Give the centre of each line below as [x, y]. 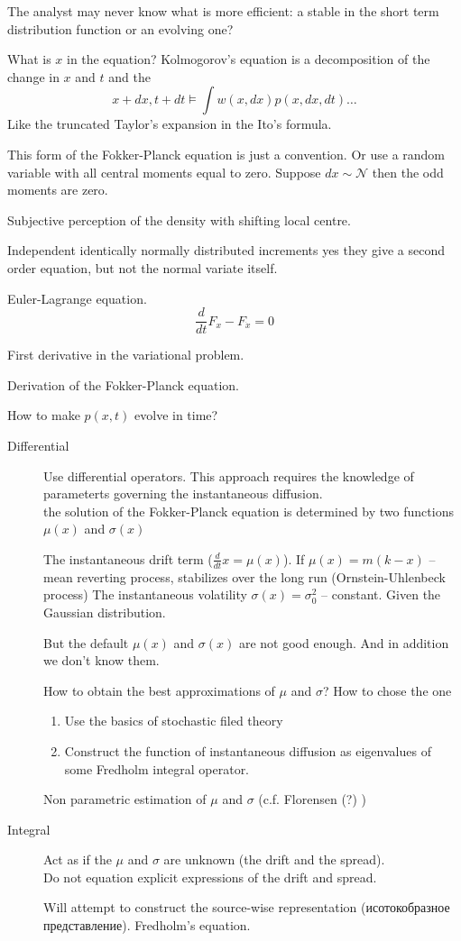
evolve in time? [176, 415]
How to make [44, 415]
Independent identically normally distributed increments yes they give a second [226, 250]
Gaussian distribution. [105, 612]
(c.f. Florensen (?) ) [312, 799]
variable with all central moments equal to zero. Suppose [164, 172]
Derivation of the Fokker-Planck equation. [123, 384]
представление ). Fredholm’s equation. [147, 925]
